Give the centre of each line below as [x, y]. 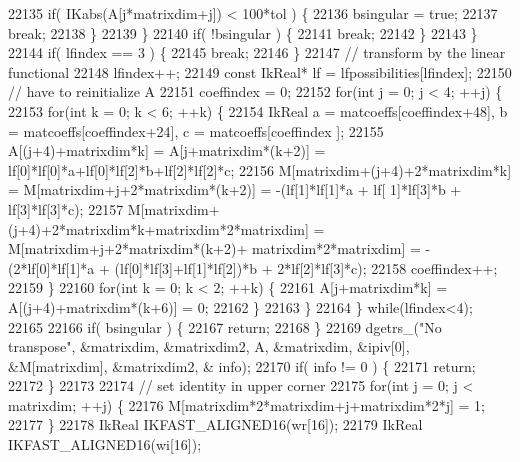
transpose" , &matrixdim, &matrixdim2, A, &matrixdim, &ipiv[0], [209, 346]
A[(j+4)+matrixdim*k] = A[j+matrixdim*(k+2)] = [167, 150]
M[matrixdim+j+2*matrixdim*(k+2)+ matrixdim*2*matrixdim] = [214, 248]
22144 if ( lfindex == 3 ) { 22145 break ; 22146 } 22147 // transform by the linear [257, 52]
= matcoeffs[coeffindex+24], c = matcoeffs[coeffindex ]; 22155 [196, 130]
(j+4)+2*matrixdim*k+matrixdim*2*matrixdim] [158, 228]
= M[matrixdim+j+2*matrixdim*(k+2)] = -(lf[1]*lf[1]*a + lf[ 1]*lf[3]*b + [235, 189]
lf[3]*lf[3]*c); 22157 [66, 208]
